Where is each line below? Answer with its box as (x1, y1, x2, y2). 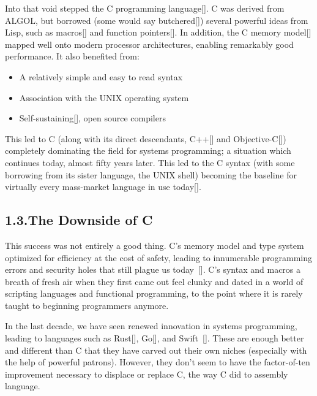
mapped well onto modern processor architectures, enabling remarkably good (5, 37, 294, 50)
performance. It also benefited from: (5, 50, 140, 63)
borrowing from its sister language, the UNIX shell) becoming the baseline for (5, 168, 297, 181)
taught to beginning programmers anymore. (5, 299, 169, 311)
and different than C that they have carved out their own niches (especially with (5, 343, 307, 356)
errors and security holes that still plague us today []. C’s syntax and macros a (5, 263, 301, 276)
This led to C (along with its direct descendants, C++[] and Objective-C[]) (5, 132, 286, 145)
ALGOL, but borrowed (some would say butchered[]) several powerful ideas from (5, 13, 308, 26)
